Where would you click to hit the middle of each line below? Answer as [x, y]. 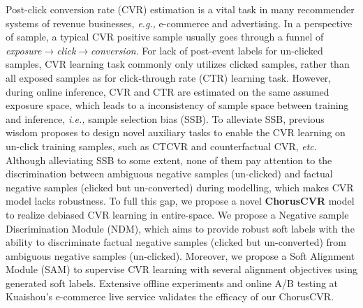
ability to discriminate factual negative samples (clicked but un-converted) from [176, 242]
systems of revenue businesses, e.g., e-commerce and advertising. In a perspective [179, 23]
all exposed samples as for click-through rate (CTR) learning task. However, [169, 77]
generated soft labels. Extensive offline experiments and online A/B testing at [172, 283]
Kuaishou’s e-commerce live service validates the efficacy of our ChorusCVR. [170, 296]
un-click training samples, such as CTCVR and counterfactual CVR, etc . [161, 146]
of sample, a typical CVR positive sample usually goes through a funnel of [165, 37]
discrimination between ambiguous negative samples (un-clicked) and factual [169, 174]
